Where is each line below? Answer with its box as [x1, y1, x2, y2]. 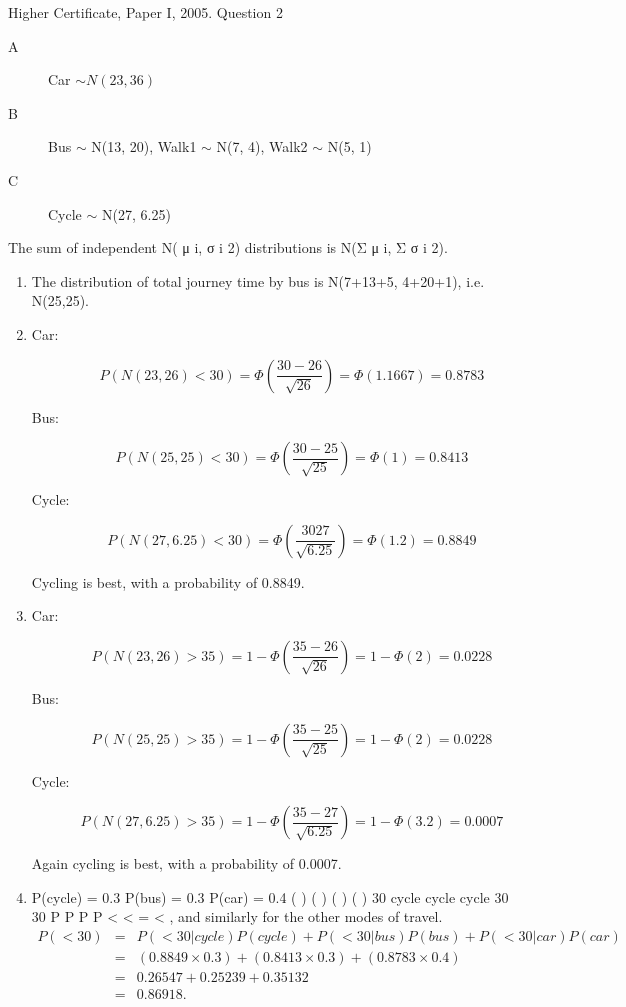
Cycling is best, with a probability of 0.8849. [31, 571, 305, 592]
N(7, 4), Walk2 [216, 136, 308, 157]
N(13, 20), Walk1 [91, 136, 197, 157]
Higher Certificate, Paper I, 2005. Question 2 [8, 2, 283, 22]
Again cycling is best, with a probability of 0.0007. [31, 853, 342, 874]
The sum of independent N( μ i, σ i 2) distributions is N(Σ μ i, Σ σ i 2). [8, 237, 448, 258]
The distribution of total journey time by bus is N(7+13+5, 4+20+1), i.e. [31, 270, 485, 291]
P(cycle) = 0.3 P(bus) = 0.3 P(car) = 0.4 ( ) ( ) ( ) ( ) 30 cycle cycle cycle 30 [31, 886, 509, 907]
